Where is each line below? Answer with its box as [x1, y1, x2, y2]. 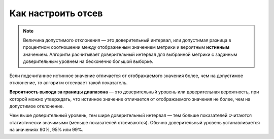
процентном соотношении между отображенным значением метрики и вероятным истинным [23, 44, 230, 50]
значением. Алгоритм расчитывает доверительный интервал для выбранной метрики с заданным [23, 51, 237, 57]
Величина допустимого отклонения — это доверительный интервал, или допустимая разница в [23, 37, 231, 43]
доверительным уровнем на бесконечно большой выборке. [23, 58, 153, 64]
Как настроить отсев [9, 8, 103, 19]
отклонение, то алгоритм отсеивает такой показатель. [9, 79, 128, 86]
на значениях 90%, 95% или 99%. [9, 127, 84, 133]
